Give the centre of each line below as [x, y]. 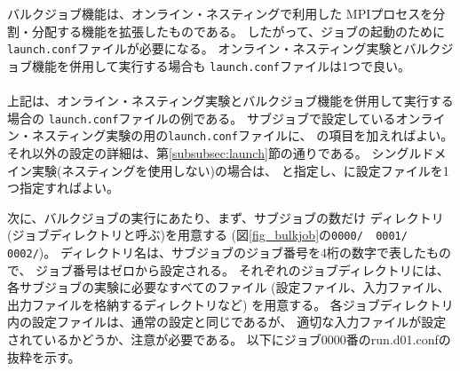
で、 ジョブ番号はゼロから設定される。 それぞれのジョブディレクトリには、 [228, 269]
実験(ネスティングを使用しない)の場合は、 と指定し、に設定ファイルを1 [240, 170]
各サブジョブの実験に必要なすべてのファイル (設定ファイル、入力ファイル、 [229, 287]
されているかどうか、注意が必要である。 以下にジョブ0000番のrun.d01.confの [229, 339]
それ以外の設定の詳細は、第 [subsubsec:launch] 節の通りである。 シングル [214, 153]
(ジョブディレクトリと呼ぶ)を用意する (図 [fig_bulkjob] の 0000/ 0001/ [207, 235]
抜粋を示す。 [44, 356]
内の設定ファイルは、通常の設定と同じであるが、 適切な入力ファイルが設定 [227, 322]
